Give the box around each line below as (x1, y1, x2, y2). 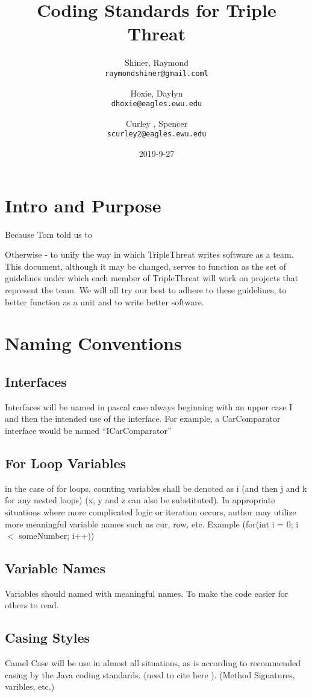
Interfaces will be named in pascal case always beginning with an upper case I (5, 400, 293, 413)
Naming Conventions (5, 331, 182, 355)
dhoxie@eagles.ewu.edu (111, 100, 202, 109)
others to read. (5, 599, 59, 611)
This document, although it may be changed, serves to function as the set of (5, 259, 287, 272)
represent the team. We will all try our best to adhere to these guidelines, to (5, 283, 287, 296)
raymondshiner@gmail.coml (105, 69, 208, 78)
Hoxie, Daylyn (130, 86, 183, 99)
